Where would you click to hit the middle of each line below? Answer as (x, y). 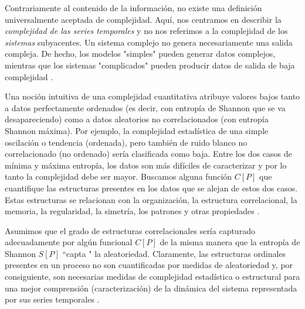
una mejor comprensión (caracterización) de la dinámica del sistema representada (151, 288)
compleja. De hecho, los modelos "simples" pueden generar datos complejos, (140, 54)
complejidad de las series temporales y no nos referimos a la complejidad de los (146, 31)
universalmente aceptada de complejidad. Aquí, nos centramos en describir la (143, 19)
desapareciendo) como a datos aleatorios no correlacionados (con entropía (137, 119)
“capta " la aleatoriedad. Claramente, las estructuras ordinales (174, 253)
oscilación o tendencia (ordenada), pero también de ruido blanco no (126, 142)
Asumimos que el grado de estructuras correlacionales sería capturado (130, 230)
